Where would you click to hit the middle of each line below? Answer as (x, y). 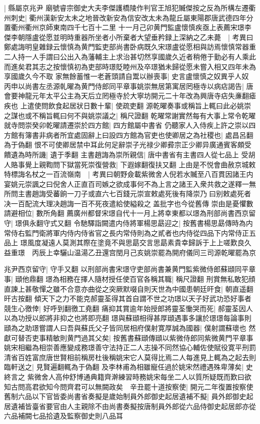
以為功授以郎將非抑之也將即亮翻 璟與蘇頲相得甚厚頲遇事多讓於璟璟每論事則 (128, 318)
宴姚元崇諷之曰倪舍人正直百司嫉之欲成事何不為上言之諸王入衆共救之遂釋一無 (130, 184)
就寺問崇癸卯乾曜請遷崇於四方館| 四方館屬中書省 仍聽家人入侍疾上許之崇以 (126, 125)
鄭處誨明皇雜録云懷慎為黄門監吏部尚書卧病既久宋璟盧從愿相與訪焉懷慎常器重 (130, 47)
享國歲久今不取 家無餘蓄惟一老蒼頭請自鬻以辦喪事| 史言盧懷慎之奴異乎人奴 (126, 76)
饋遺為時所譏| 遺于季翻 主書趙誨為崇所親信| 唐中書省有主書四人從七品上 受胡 (130, 154)
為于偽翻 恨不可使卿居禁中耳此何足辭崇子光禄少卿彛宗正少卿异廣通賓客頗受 (128, 145)
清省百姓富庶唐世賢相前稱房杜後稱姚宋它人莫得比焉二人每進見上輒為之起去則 (130, 357)
